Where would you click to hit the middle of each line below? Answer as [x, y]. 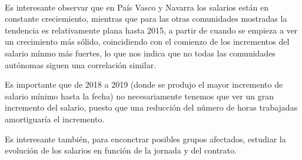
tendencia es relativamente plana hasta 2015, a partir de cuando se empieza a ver [151, 30]
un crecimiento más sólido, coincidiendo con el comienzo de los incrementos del [147, 41]
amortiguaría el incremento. [55, 119]
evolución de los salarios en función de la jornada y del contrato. [121, 150]
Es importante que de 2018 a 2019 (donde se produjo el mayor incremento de [144, 84]
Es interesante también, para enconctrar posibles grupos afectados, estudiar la [145, 139]
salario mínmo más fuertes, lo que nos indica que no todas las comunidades [140, 53]
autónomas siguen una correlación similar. [81, 64]
